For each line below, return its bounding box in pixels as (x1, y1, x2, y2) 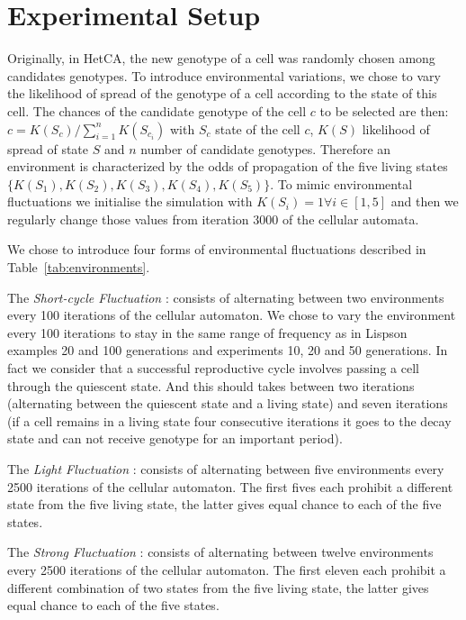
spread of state (7, 139, 89, 158)
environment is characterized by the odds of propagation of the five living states (7, 157, 448, 176)
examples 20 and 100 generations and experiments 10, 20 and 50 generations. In (7, 341, 448, 360)
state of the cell (215, 119, 300, 138)
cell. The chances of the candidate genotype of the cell (7, 101, 307, 120)
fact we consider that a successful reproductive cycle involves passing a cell (7, 359, 419, 378)
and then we (390, 192, 459, 211)
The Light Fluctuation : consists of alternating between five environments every (7, 460, 444, 478)
